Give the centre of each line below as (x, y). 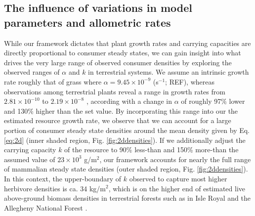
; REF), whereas (190, 81)
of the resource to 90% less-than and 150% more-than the (151, 150)
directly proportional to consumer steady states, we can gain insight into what (123, 53)
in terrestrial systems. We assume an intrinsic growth (169, 72)
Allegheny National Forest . (46, 207)
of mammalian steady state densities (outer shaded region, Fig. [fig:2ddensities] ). (126, 169)
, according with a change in (129, 101)
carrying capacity (30, 150)
